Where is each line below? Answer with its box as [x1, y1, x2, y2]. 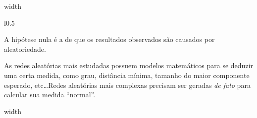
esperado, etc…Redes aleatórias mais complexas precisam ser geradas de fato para [4, 79, 251, 90]
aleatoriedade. [4, 43, 46, 54]
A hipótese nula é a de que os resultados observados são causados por [4, 34, 215, 44]
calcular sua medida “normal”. [4, 89, 96, 100]
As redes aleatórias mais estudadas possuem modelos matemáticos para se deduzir [4, 60, 253, 71]
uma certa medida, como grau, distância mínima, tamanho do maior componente [4, 70, 250, 80]
